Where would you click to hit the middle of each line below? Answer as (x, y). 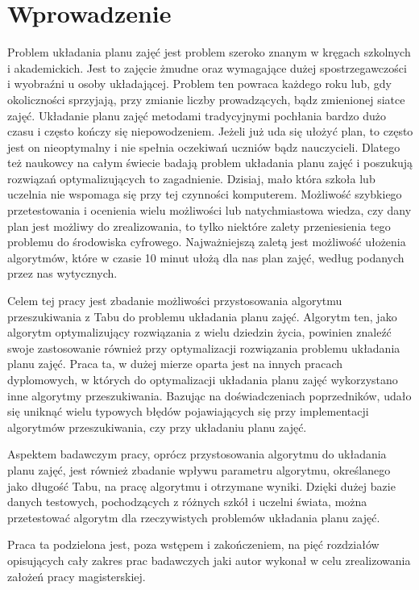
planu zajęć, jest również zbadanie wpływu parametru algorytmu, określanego (199, 469)
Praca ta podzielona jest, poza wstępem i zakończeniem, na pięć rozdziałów (193, 544)
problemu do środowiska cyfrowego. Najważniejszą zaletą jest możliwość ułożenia (207, 242)
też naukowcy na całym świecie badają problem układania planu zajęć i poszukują (210, 163)
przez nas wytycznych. (62, 273)
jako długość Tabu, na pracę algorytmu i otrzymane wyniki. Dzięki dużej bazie (201, 485)
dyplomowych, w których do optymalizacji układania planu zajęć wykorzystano (203, 379)
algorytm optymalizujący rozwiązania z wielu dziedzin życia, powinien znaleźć (199, 332)
